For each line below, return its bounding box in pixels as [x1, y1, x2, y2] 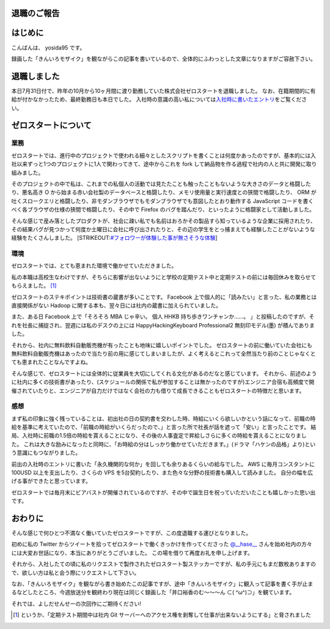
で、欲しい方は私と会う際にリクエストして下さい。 [11, 569, 140, 576]
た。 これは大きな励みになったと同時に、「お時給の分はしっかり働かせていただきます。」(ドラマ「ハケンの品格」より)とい [11, 441, 316, 448]
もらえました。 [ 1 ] [11, 282, 57, 289]
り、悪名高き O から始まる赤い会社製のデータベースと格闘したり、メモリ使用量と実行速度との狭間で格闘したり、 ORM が [11, 188, 317, 196]
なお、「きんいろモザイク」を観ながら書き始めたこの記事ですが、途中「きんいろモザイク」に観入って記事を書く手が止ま [11, 580, 313, 587]
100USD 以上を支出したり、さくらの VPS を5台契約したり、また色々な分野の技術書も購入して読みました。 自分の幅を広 [11, 469, 313, 476]
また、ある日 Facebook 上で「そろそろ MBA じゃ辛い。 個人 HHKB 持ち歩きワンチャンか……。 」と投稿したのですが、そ [11, 313, 315, 321]
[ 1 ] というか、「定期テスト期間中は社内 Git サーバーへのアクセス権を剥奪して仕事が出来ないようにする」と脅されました [13, 611, 311, 619]
